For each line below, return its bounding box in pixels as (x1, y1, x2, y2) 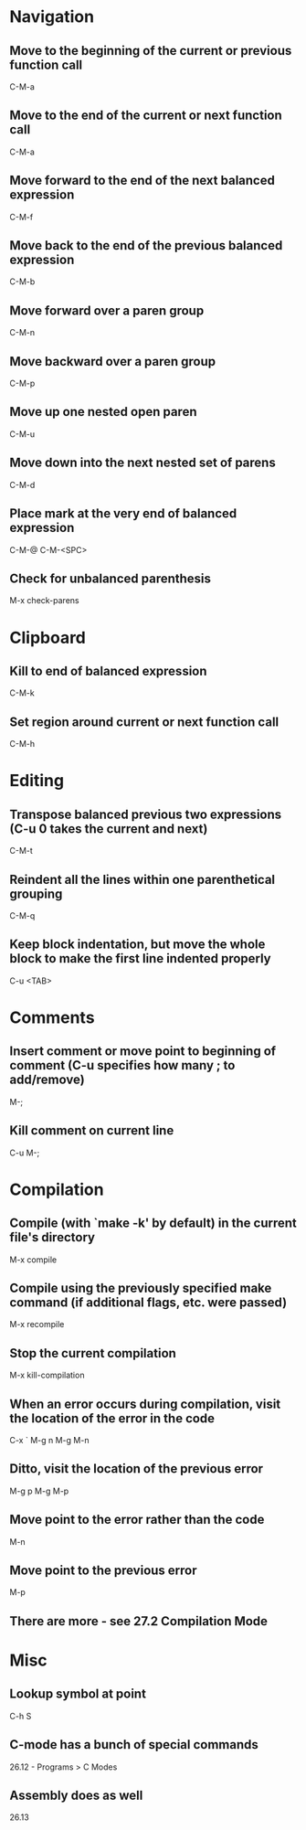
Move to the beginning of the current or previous (9, 43, 292, 59)
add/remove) (9, 1072, 85, 1088)
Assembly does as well (9, 1788, 143, 1803)
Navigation (9, 6, 94, 27)
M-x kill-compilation (9, 1369, 85, 1381)
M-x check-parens (9, 595, 79, 606)
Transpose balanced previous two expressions (9, 806, 282, 822)
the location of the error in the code (9, 1410, 216, 1426)
